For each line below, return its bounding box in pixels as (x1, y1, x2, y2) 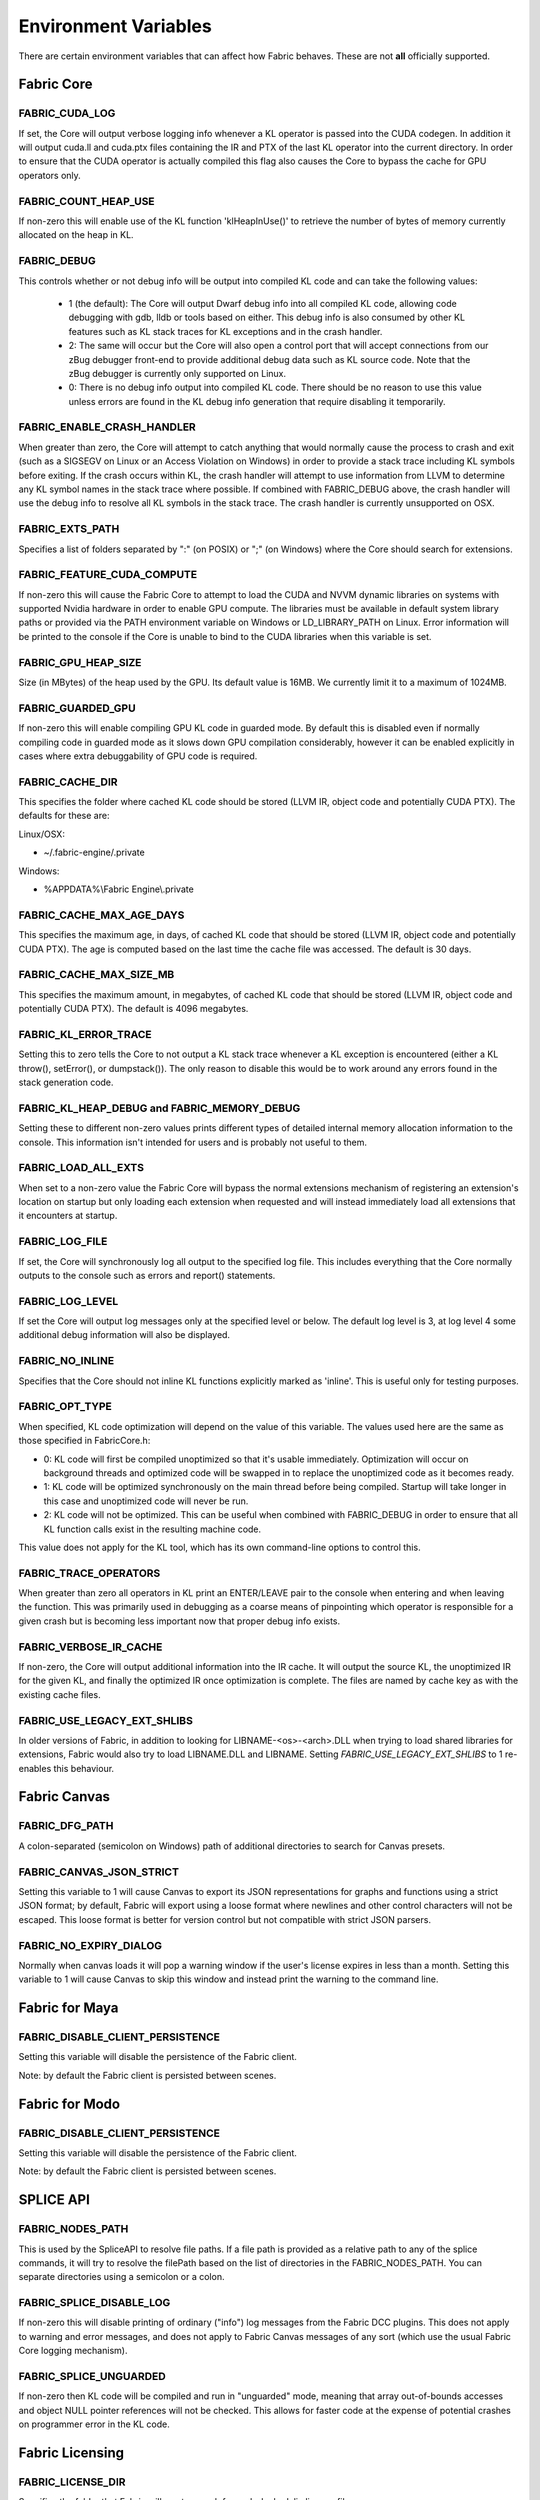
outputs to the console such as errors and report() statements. (18, 1269, 276, 1281)
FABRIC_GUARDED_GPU (18, 701, 136, 715)
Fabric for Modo (18, 2095, 120, 2112)
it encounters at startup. (18, 1210, 118, 1222)
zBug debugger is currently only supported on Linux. (68, 367, 287, 379)
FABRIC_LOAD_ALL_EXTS (18, 1161, 145, 1175)
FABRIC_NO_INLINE (18, 1354, 115, 1368)
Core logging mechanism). (18, 2345, 128, 2357)
